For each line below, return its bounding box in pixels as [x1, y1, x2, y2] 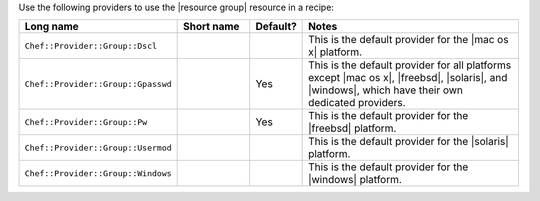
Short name [183, 20, 240, 34]
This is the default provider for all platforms [308, 58, 512, 72]
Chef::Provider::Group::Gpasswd [24, 78, 172, 89]
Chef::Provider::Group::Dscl [24, 40, 158, 51]
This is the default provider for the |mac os [308, 33, 509, 47]
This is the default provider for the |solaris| [308, 135, 509, 149]
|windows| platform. [308, 173, 402, 187]
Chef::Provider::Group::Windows [24, 168, 172, 179]
